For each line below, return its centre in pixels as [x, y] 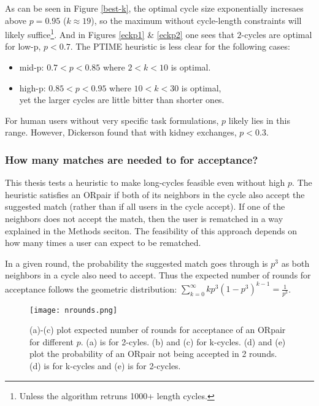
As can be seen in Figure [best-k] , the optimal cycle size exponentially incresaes [154, 8]
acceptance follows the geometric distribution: [91, 289]
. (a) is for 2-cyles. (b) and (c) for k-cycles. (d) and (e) [183, 341]
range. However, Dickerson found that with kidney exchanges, [121, 132]
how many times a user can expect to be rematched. [103, 243]
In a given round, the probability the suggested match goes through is [136, 263]
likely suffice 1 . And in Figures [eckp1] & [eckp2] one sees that [120, 33]
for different [52, 341]
